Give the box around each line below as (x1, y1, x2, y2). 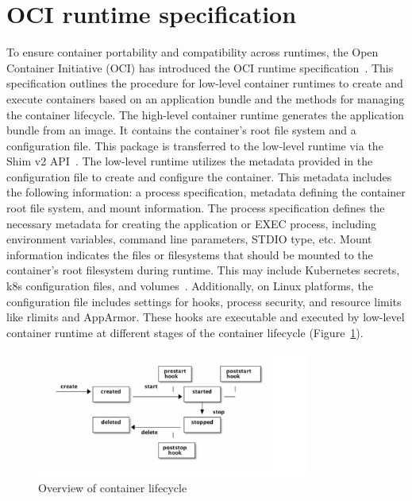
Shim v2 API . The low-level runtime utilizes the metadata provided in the (6, 153, 373, 169)
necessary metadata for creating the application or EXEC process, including (6, 215, 377, 231)
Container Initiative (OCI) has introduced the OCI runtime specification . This (6, 59, 394, 76)
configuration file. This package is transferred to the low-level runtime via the (6, 137, 383, 153)
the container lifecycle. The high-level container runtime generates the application (6, 106, 404, 122)
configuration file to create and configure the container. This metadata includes (6, 168, 392, 184)
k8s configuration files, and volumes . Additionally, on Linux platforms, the (6, 278, 373, 294)
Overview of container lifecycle (38, 480, 187, 495)
